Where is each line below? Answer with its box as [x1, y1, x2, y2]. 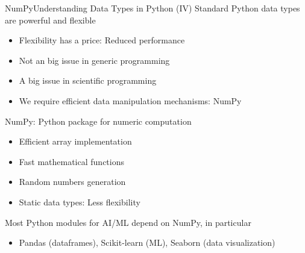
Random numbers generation [19, 175, 126, 188]
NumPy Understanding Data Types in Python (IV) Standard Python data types [5, 2, 300, 14]
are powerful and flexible [5, 13, 96, 26]
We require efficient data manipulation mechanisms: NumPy [19, 94, 242, 107]
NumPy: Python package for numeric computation [5, 114, 192, 127]
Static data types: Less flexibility [19, 195, 140, 208]
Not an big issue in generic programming [19, 54, 170, 66]
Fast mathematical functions [19, 155, 124, 167]
